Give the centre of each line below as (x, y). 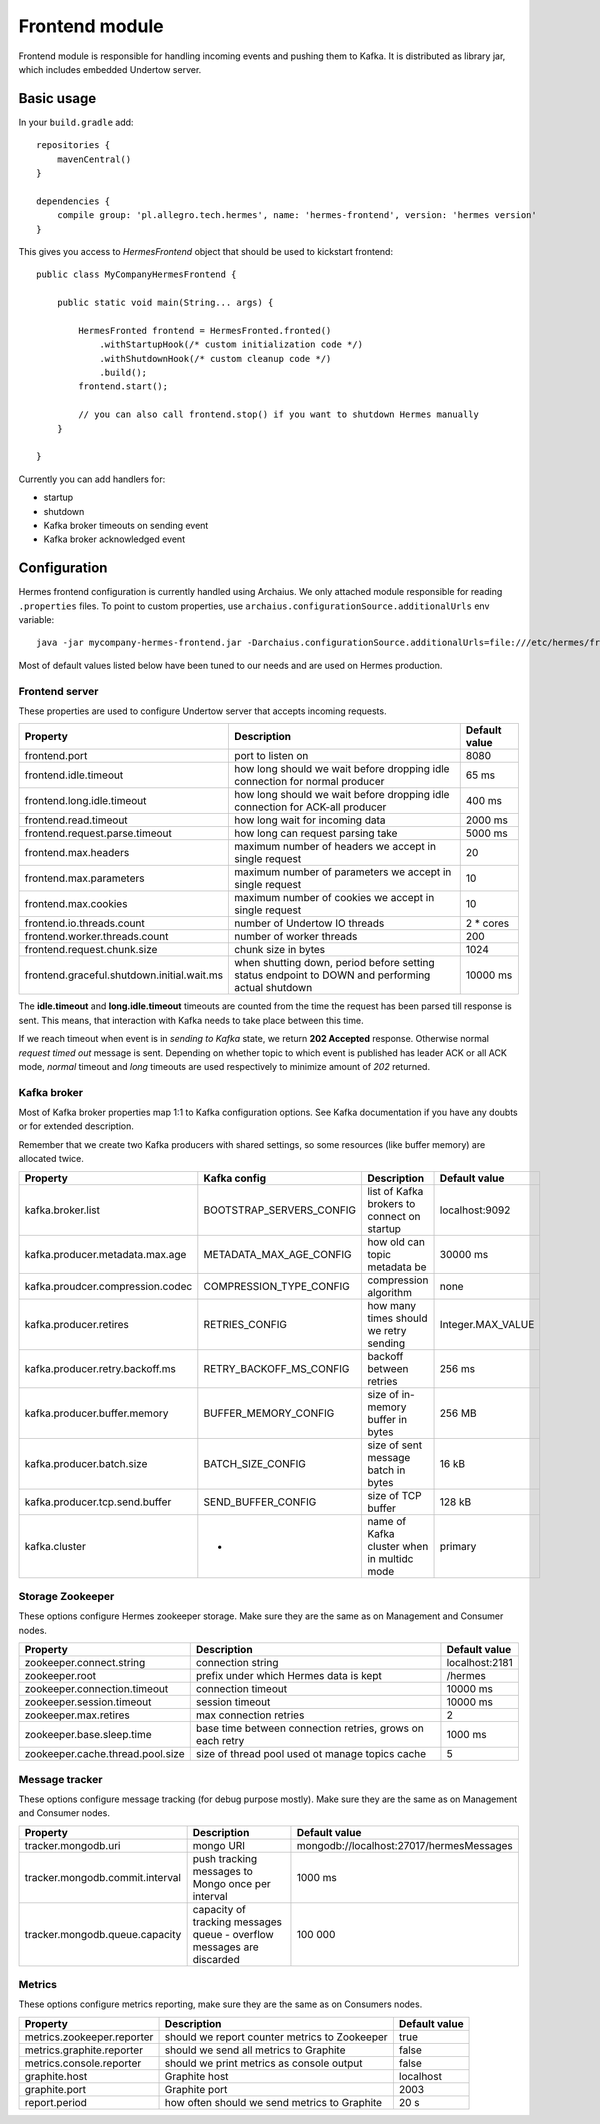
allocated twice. (51, 1159)
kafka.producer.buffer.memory (96, 1413)
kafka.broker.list (62, 1210)
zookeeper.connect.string (85, 1663)
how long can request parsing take (316, 833)
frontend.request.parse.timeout (98, 833)
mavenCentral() (94, 159)
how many (391, 1305)
